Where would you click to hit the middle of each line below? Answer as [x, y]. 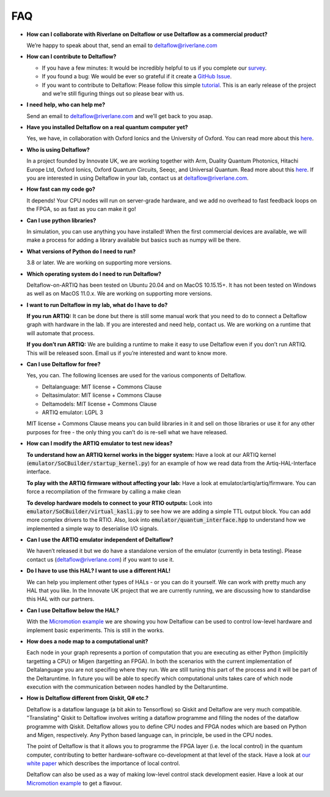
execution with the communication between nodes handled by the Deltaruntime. [127, 687]
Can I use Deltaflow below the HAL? [73, 610]
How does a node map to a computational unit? [87, 641]
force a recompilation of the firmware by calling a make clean [104, 492]
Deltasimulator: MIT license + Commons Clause [102, 395]
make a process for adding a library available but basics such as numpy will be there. [134, 240]
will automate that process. [61, 333]
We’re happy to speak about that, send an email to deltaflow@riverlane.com [122, 45]
